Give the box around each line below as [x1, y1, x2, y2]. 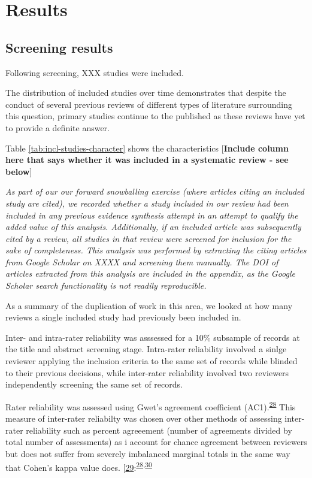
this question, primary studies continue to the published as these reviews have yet [5, 110, 305, 122]
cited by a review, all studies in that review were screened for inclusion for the [5, 232, 292, 244]
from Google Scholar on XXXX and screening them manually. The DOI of [5, 255, 278, 268]
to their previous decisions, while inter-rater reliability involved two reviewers [5, 366, 289, 379]
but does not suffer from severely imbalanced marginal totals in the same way [5, 447, 290, 459]
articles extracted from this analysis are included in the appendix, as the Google [5, 267, 296, 280]
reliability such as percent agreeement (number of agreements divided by [26, 423, 292, 436]
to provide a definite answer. [5, 121, 110, 134]
